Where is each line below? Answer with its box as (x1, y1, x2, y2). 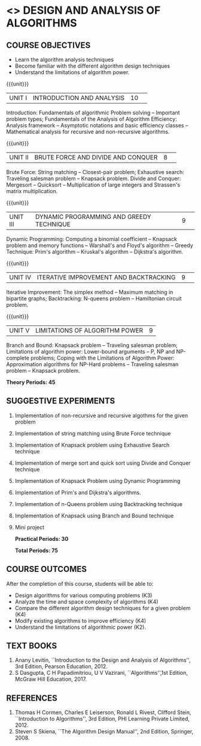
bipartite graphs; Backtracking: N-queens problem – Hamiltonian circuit (6, 295, 182, 302)
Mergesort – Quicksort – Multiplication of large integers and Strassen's (6, 181, 181, 188)
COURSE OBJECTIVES (6, 40, 91, 50)
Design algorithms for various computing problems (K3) (14, 592, 153, 599)
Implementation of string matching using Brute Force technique (14, 430, 171, 437)
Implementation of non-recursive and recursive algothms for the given (14, 412, 188, 419)
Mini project (14, 523, 45, 531)
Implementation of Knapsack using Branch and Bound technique (14, 512, 174, 519)
